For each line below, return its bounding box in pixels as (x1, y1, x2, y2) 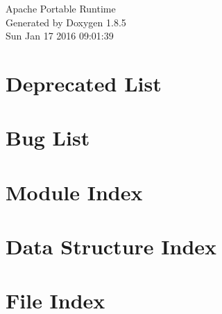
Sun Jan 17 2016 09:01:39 (6, 28, 114, 43)
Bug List (6, 123, 90, 152)
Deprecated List (6, 69, 162, 97)
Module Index (6, 177, 143, 206)
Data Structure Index (6, 232, 217, 261)
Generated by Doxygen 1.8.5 (6, 15, 126, 29)
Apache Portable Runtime (6, 1, 116, 15)
